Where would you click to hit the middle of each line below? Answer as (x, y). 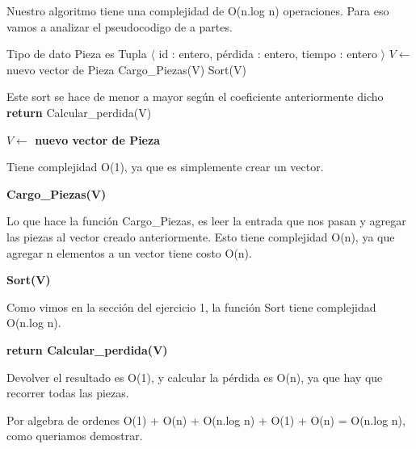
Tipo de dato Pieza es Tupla (77, 54)
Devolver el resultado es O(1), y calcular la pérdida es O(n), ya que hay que (195, 377)
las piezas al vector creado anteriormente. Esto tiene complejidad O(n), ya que (201, 236)
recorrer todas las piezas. (68, 393)
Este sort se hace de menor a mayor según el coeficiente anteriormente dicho (195, 97)
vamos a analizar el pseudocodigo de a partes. (120, 26)
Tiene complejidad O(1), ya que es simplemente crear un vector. (165, 167)
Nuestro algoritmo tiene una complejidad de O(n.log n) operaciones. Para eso (198, 10)
